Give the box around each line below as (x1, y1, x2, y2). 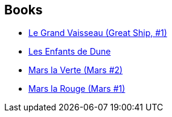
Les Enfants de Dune (28, 46, 111, 57)
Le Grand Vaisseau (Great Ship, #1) (28, 28, 167, 38)
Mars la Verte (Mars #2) (28, 65, 123, 76)
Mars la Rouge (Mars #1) (28, 83, 126, 94)
